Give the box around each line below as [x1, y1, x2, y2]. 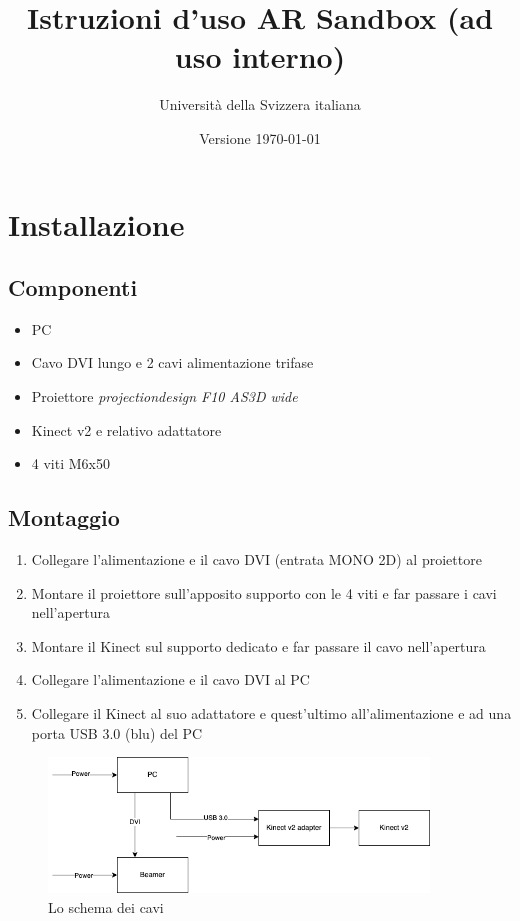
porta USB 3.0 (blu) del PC [31, 722, 203, 743]
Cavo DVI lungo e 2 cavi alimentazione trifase [31, 352, 314, 373]
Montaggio [8, 502, 120, 533]
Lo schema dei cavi [48, 896, 164, 917]
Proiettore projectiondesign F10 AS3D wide [31, 386, 298, 407]
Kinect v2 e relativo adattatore [31, 419, 222, 440]
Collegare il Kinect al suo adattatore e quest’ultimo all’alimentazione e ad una [31, 703, 512, 724]
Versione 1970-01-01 [199, 127, 321, 148]
